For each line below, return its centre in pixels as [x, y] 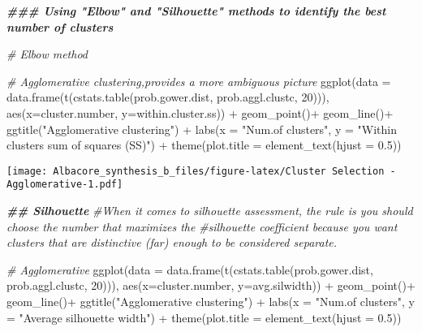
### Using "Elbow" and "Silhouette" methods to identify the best [196, 11]
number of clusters [60, 26]
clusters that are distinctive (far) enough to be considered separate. [172, 242]
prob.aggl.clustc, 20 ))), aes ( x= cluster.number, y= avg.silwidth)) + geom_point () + [211, 285]
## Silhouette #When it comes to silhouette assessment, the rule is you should [210, 211]
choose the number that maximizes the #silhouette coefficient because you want [202, 226]
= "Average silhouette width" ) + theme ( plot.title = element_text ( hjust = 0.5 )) [204, 317]
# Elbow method [47, 54]
